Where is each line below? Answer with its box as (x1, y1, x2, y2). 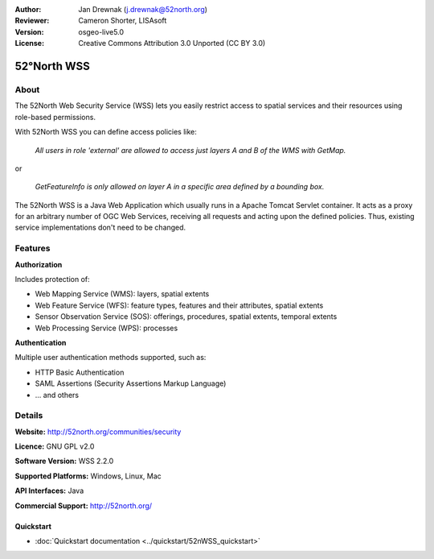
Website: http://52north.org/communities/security (14, 427, 182, 437)
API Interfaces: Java (14, 486, 84, 495)
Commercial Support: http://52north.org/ (14, 500, 153, 511)
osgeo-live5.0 (78, 27, 125, 36)
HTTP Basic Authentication (35, 367, 125, 377)
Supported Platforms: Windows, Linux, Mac (14, 471, 162, 481)
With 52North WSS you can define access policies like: (14, 127, 197, 137)
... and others (35, 390, 80, 400)
